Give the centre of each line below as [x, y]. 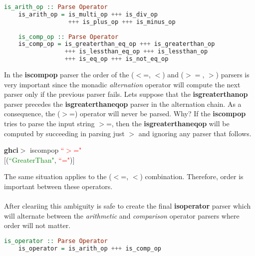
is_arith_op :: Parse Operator [56, 7]
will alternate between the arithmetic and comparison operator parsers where [122, 215]
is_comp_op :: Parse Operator [68, 37]
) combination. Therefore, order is [192, 176]
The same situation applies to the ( [58, 176]
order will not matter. [37, 225]
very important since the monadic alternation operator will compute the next [122, 84]
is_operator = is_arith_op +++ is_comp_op [90, 248]
